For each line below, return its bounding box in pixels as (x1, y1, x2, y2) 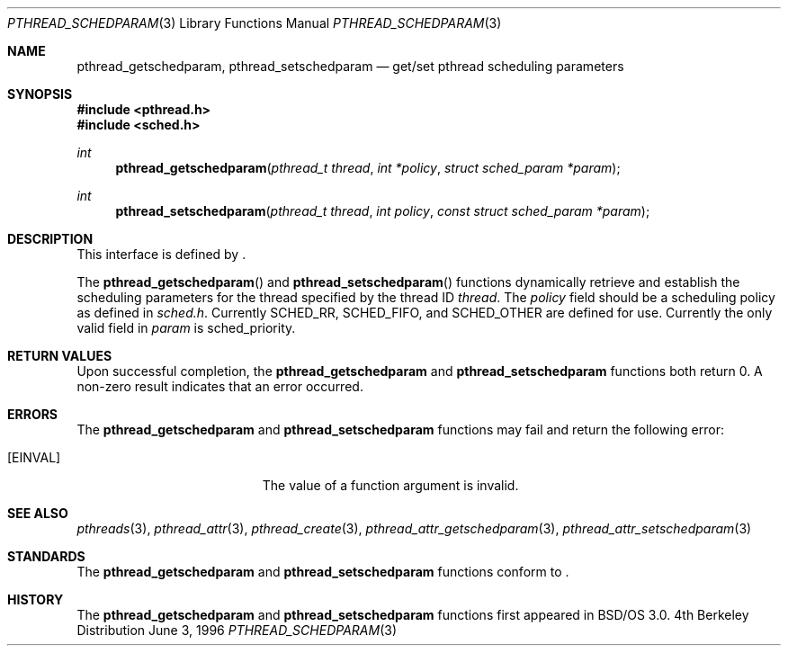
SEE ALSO (7, 505, 68, 521)
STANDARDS (7, 549, 85, 564)
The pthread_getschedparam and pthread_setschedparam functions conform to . (76, 564, 569, 579)
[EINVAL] (7, 450, 61, 465)
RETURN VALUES (7, 348, 112, 363)
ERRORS (7, 407, 58, 422)
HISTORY (7, 592, 64, 607)
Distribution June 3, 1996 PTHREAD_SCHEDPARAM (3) (76, 622, 397, 638)
